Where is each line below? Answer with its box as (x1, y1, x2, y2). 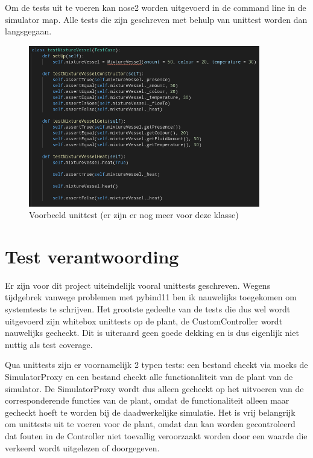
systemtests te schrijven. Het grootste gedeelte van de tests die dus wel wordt (5, 303, 291, 315)
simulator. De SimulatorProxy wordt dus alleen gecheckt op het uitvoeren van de (5, 382, 304, 395)
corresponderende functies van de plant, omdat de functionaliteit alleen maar (5, 394, 289, 407)
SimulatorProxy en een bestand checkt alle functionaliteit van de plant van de (5, 370, 293, 382)
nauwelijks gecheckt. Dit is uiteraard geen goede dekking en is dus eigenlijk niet (5, 326, 299, 339)
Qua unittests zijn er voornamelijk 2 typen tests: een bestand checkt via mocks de (5, 358, 308, 371)
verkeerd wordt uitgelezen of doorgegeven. (5, 441, 160, 454)
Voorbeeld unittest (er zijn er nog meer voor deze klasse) (29, 208, 239, 221)
